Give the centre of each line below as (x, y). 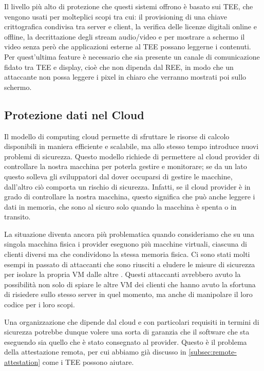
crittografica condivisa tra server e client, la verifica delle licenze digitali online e (130, 26)
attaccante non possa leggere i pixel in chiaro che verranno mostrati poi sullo (125, 77)
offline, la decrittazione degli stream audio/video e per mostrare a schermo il (125, 36)
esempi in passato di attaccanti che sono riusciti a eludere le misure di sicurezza (130, 264)
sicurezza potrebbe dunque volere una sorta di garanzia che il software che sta (127, 332)
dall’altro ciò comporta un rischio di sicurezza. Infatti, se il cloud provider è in (127, 186)
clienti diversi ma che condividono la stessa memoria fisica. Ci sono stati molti (127, 254)
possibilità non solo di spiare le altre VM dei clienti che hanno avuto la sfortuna (130, 284)
